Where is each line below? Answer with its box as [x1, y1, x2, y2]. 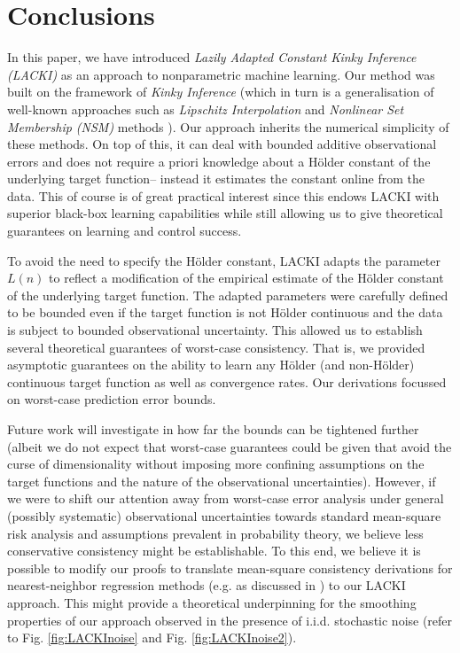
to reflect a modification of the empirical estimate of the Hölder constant [49, 268, 444, 287]
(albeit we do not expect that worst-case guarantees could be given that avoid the [7, 437, 452, 455]
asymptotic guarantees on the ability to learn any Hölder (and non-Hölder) [7, 355, 415, 374]
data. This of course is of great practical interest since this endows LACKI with [7, 186, 440, 205]
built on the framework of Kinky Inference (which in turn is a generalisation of [7, 82, 434, 101]
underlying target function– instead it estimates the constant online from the [7, 169, 425, 188]
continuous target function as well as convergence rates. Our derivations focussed [7, 372, 447, 391]
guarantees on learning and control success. [7, 222, 242, 240]
